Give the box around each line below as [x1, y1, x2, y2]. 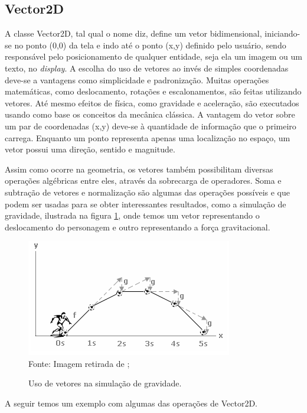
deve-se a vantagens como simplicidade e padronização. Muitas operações [5, 73, 269, 86]
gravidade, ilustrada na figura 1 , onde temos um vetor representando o [5, 209, 260, 222]
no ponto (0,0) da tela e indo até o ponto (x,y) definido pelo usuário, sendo [14, 38, 286, 51]
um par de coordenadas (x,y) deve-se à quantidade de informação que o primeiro [5, 119, 296, 132]
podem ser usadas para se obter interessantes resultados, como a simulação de [5, 197, 286, 210]
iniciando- [264, 27, 301, 40]
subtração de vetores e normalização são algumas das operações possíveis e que [5, 186, 290, 198]
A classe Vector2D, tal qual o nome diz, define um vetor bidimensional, [5, 27, 262, 40]
